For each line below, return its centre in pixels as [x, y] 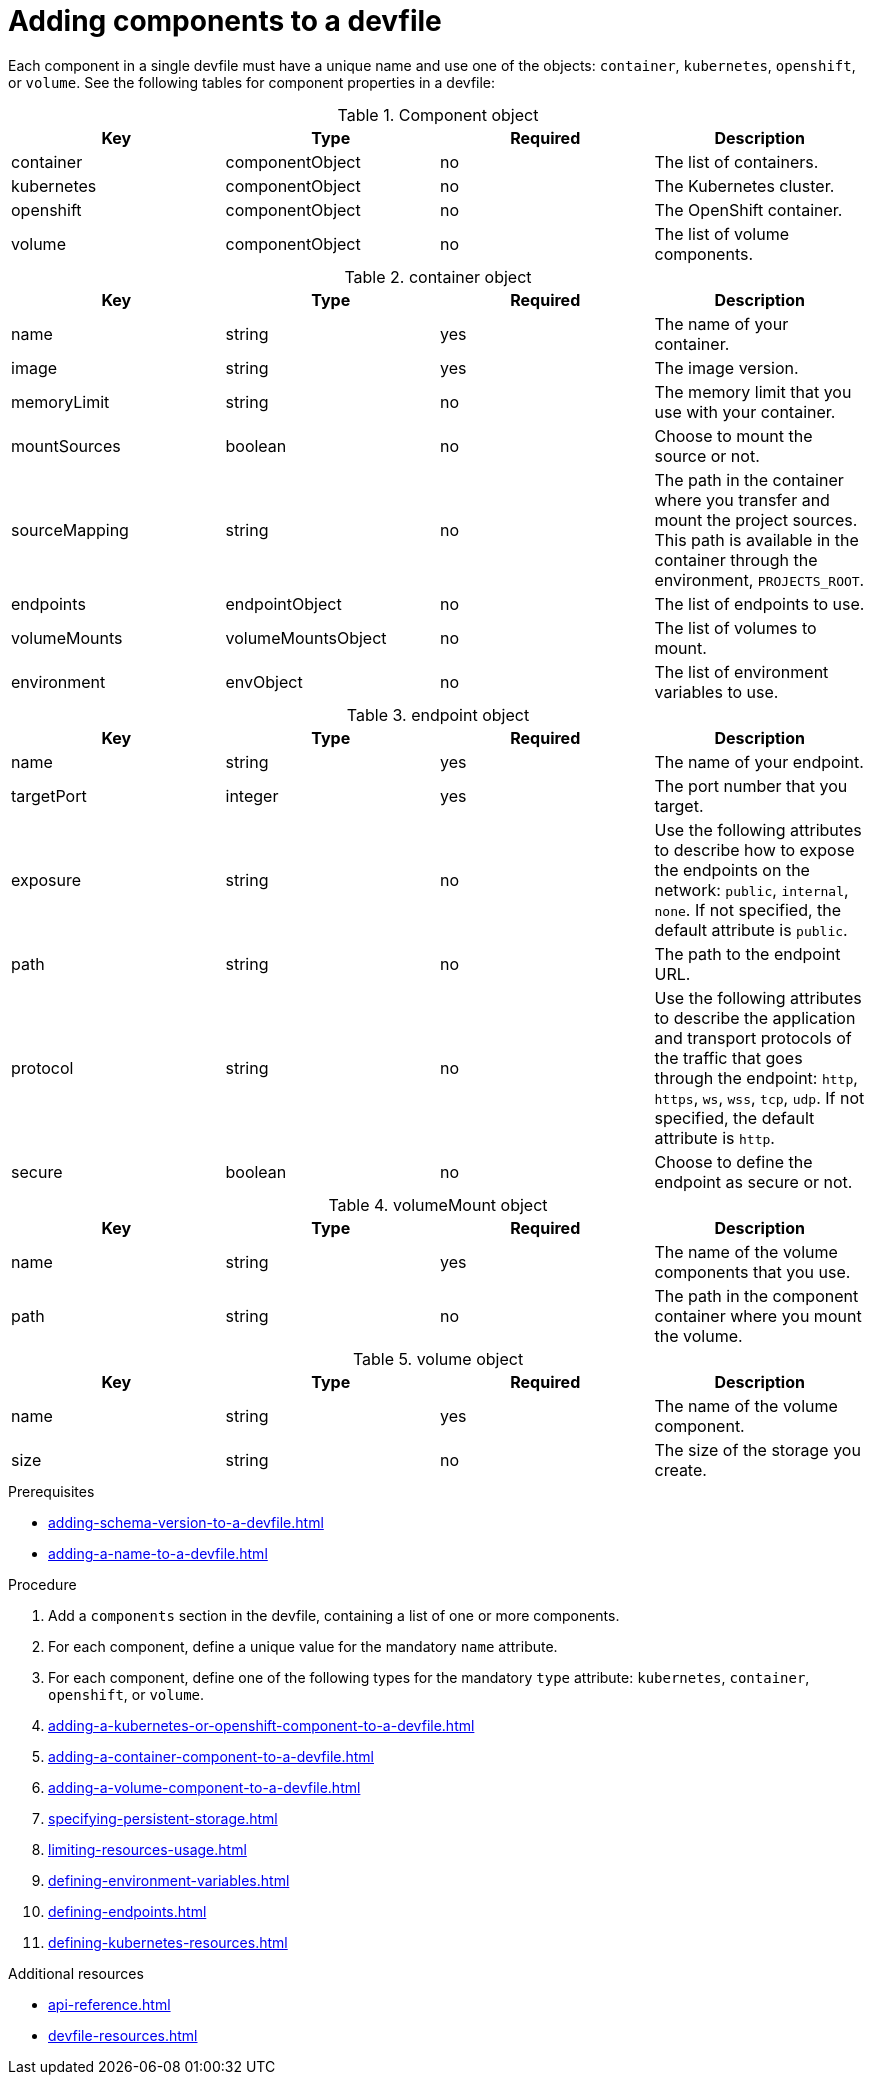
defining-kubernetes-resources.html [168, 1942]
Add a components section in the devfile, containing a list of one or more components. [334, 1615]
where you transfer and [742, 499]
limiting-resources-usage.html [147, 1849]
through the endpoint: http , [756, 1077]
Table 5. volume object [438, 1358]
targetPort [49, 795]
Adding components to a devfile [225, 21]
